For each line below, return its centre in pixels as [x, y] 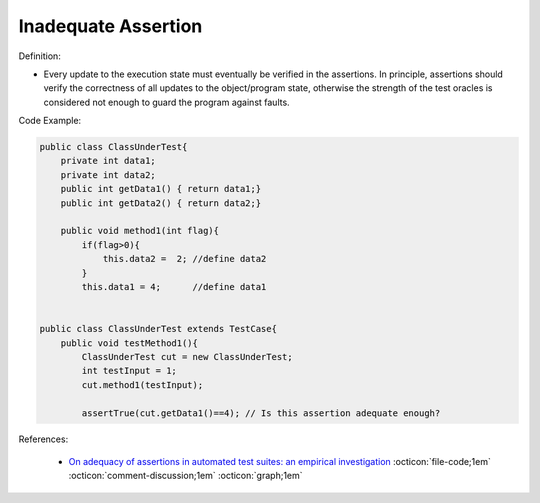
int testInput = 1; [129, 371]
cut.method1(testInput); [142, 384]
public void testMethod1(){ [129, 343]
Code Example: [50, 121]
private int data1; [108, 161]
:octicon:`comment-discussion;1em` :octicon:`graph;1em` [186, 476]
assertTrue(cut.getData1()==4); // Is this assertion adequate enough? [261, 413]
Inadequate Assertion [110, 26]
